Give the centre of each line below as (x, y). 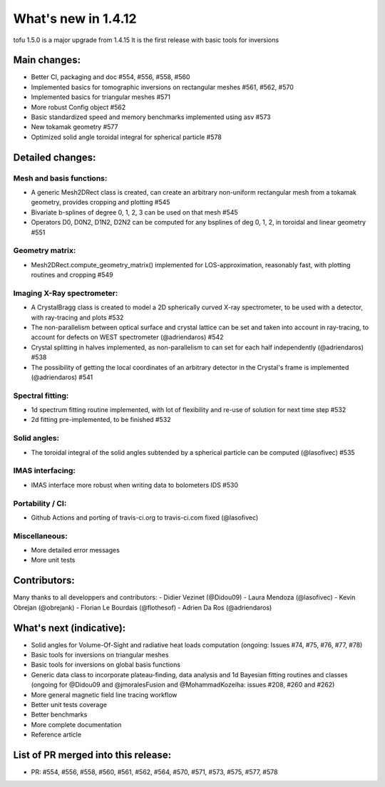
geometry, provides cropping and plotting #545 (101, 202)
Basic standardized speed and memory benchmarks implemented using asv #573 (151, 117)
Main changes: (47, 60)
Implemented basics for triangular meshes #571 (101, 97)
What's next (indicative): (70, 628)
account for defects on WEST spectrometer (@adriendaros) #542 (127, 337)
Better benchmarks (59, 715)
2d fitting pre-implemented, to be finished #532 (101, 420)
